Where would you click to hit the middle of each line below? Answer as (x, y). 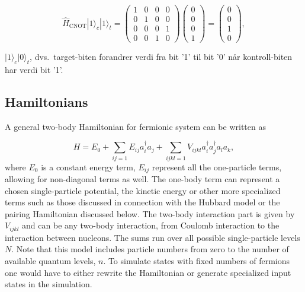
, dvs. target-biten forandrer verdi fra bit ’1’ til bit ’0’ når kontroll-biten (161, 57)
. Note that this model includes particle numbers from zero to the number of (150, 249)
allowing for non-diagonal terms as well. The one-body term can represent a (142, 178)
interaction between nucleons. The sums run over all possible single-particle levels (152, 237)
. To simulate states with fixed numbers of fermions (197, 260)
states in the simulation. (49, 284)
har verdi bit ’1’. (34, 69)
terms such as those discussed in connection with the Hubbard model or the (142, 202)
